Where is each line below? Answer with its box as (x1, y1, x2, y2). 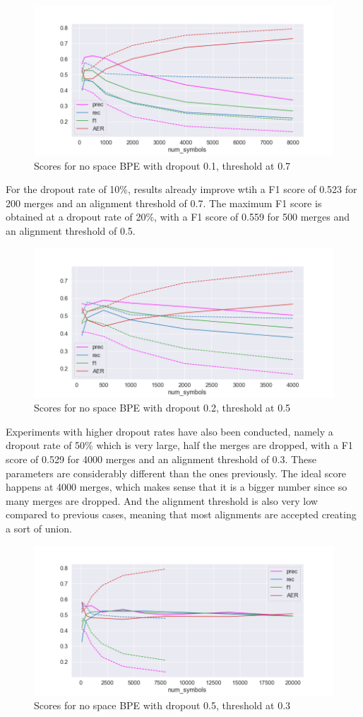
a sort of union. (6, 520, 72, 535)
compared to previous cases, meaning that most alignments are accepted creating (6, 507, 357, 522)
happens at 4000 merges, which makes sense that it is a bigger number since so (6, 479, 347, 494)
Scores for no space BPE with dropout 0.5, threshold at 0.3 (34, 698, 291, 713)
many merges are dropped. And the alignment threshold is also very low (6, 493, 318, 508)
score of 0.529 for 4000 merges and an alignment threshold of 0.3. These (6, 451, 316, 466)
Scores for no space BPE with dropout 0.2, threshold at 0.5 (34, 400, 291, 415)
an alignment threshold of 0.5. (6, 223, 136, 238)
